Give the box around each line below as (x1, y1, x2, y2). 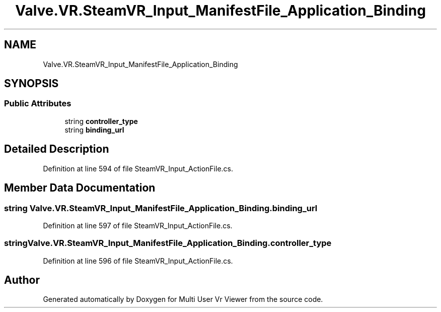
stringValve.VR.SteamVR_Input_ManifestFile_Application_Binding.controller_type (4, 238, 332, 248)
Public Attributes (4, 98, 71, 109)
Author (4, 274, 40, 287)
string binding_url (64, 125, 124, 134)
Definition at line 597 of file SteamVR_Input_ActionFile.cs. (43, 221, 233, 230)
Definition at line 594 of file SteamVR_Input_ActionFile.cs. (43, 164, 234, 173)
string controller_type (64, 116, 138, 126)
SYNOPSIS (4, 77, 59, 90)
